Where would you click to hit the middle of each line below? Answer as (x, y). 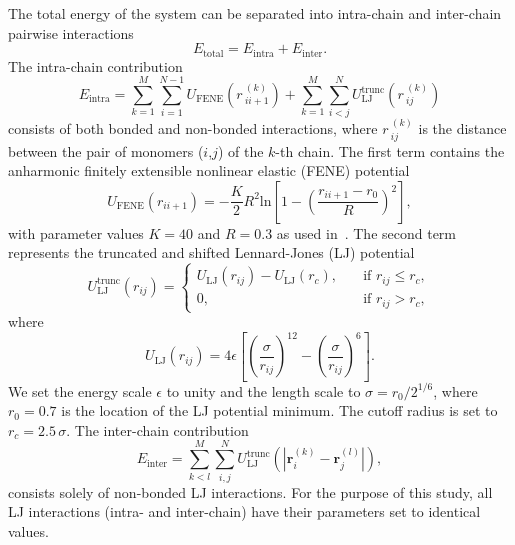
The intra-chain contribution (95, 65)
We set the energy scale (80, 390)
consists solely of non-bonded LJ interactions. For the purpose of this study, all (250, 491)
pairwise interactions (71, 32)
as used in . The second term (366, 232)
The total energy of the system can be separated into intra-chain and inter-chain (255, 13)
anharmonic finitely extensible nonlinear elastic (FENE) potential (209, 170)
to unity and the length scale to (263, 390)
